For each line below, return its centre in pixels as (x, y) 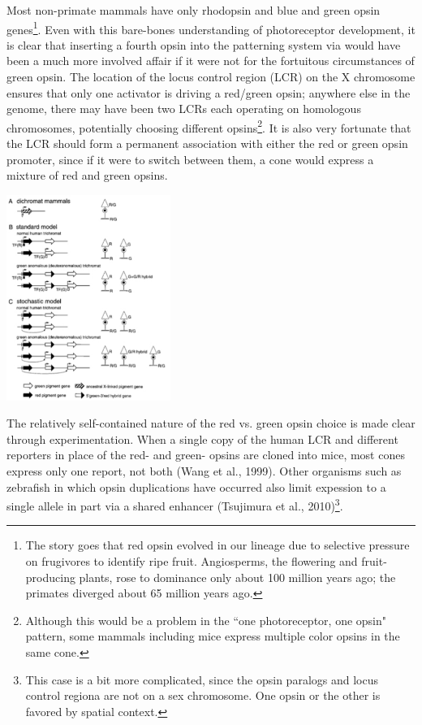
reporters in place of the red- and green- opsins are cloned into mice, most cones (206, 455)
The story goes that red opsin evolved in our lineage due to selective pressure (217, 545)
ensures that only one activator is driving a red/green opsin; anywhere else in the (209, 92)
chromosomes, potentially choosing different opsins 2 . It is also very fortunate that (209, 126)
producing (50, 577)
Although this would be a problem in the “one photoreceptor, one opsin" (206, 620)
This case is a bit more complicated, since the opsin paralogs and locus (202, 679)
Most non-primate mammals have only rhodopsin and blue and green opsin (194, 10)
